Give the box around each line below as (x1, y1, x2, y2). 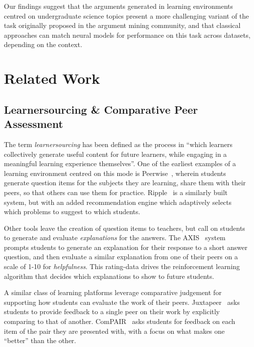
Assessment (4, 116, 63, 131)
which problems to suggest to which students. (4, 206, 140, 217)
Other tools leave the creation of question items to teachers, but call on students (4, 223, 245, 233)
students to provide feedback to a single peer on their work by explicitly (4, 306, 220, 317)
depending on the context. (4, 39, 82, 50)
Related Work (4, 68, 100, 88)
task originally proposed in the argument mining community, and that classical (4, 20, 241, 30)
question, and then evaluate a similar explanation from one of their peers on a (4, 251, 238, 262)
